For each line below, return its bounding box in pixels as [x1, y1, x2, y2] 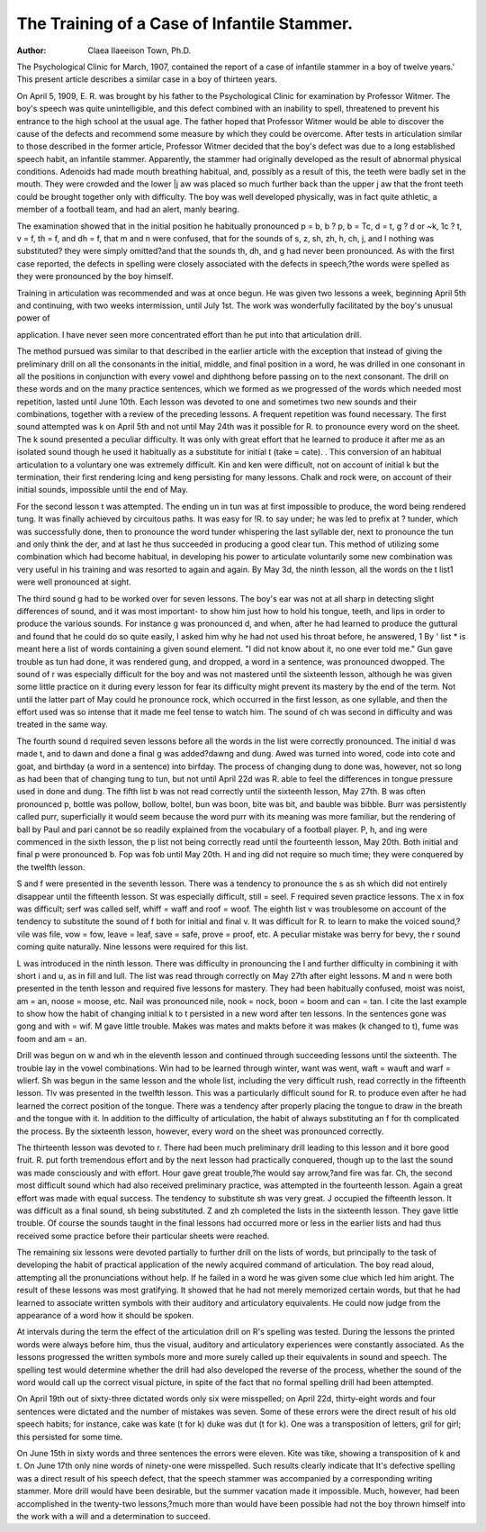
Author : [16, 45, 47, 56]
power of [16, 313, 50, 323]
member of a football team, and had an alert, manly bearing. [16, 204, 240, 215]
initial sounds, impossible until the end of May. [16, 485, 189, 495]
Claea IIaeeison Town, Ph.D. [87, 45, 192, 56]
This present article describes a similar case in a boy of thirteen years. [16, 74, 278, 85]
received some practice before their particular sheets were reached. [16, 1230, 270, 1241]
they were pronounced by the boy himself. [16, 271, 174, 282]
